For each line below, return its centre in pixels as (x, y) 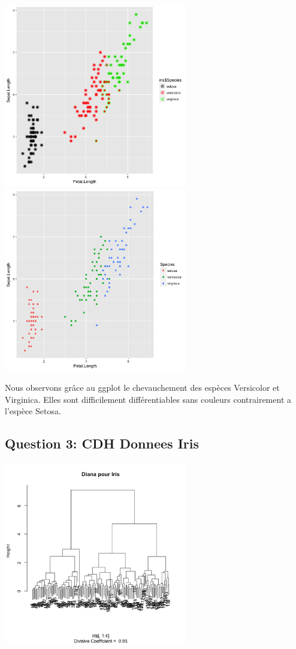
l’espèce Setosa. (33, 411)
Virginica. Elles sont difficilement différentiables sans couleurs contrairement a (148, 399)
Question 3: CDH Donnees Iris (102, 443)
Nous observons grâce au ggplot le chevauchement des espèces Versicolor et (142, 387)
